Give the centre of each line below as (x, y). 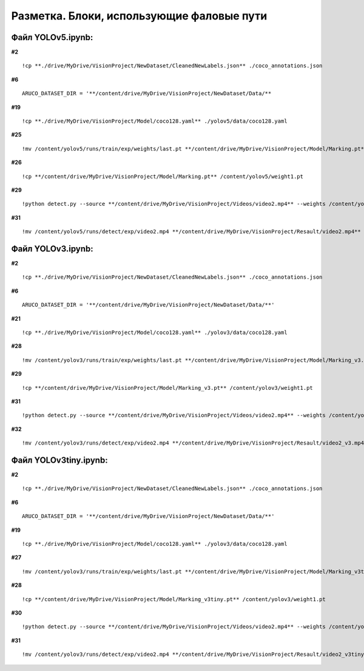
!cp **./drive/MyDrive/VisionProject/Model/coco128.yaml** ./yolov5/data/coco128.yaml (155, 121)
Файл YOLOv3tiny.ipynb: (60, 460)
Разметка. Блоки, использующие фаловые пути (139, 16)
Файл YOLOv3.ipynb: (52, 249)
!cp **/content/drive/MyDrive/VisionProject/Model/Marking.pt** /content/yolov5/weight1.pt (163, 176)
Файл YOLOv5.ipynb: (52, 37)
